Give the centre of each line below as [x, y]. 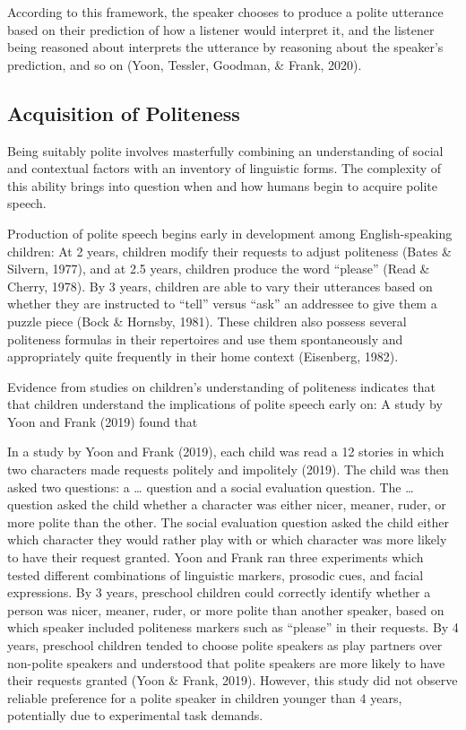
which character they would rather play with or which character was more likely [227, 539]
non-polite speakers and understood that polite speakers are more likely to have [226, 662]
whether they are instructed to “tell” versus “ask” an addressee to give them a [222, 304]
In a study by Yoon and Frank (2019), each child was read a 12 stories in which [226, 452]
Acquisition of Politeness [124, 113]
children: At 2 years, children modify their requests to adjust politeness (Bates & [229, 251]
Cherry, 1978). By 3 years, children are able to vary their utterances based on [220, 286]
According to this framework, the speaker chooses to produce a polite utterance [225, 12]
